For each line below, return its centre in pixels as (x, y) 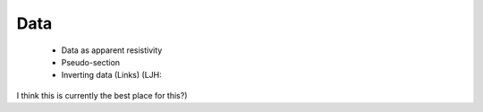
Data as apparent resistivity (112, 50)
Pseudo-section (91, 62)
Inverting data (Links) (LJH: (111, 75)
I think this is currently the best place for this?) (102, 95)
